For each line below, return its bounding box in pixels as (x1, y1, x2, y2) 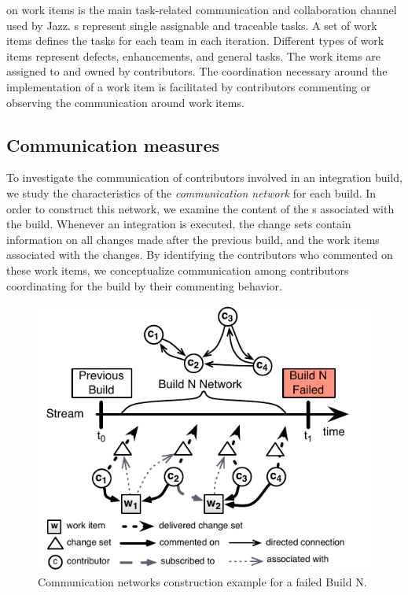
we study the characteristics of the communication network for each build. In (6, 184, 377, 201)
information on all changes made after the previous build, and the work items (6, 231, 380, 247)
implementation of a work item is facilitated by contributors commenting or (6, 78, 371, 94)
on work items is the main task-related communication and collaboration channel (6, 2, 397, 17)
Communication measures (6, 132, 220, 157)
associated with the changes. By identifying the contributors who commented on (6, 246, 393, 263)
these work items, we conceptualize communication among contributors (6, 261, 349, 278)
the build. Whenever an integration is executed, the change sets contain (6, 216, 351, 232)
